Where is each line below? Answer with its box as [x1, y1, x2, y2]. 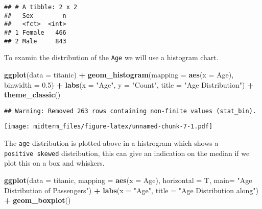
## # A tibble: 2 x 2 [4, 4, 78, 11]
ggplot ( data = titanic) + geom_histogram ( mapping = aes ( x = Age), [4, 69, 234, 80]
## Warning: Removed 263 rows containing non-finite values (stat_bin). [4, 107, 256, 115]
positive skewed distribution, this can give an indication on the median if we [4, 147, 250, 158]
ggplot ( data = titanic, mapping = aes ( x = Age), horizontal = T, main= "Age [4, 174, 252, 185]
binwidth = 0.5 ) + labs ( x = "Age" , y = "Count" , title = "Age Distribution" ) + [4, 79, 254, 90]
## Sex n [4, 12, 66, 19]
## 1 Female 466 [4, 29, 66, 36]
